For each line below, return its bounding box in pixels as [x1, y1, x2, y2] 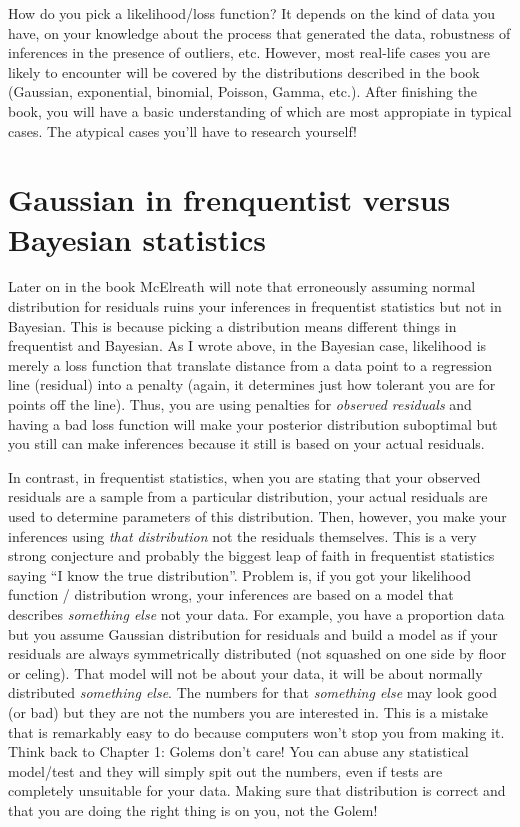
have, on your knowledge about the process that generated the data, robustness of [8, 22, 511, 43]
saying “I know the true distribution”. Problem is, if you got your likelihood [8, 564, 472, 585]
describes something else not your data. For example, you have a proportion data [8, 603, 505, 624]
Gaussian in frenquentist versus [8, 179, 451, 220]
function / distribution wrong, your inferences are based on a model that [8, 584, 454, 605]
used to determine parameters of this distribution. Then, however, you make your [8, 506, 507, 526]
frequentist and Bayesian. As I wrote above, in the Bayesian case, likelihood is [8, 335, 487, 356]
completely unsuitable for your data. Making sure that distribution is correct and [8, 780, 506, 801]
